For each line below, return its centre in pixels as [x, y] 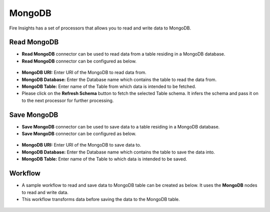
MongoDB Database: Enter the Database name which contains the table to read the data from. [119, 79]
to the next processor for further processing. [68, 100]
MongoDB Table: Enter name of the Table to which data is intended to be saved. [104, 159]
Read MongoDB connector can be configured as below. [79, 61]
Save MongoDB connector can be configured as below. [79, 134]
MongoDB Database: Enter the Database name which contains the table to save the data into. [118, 152]
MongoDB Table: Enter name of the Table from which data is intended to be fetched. [109, 86]
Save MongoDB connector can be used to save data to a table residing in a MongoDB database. [121, 126]
